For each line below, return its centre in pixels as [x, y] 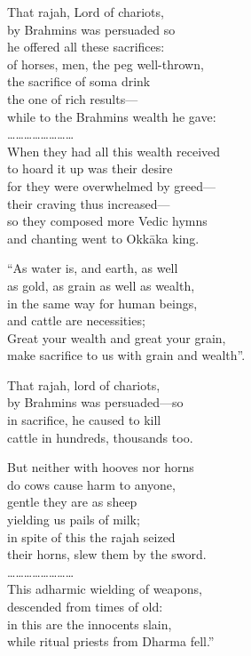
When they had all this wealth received [114, 151]
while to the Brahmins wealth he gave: [112, 116]
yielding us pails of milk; [74, 520]
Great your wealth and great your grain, [117, 337]
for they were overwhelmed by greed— [112, 185]
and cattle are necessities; [76, 320]
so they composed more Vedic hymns [107, 221]
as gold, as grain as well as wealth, [101, 285]
